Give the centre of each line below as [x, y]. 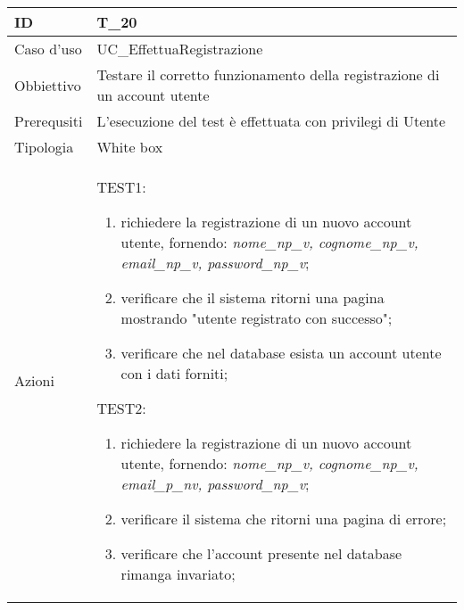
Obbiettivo [48, 85]
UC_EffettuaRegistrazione [180, 49]
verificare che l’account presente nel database [261, 553]
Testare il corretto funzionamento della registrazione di [268, 74]
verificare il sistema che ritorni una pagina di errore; [284, 519]
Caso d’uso [48, 49]
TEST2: [121, 408]
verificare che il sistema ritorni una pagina [253, 297]
